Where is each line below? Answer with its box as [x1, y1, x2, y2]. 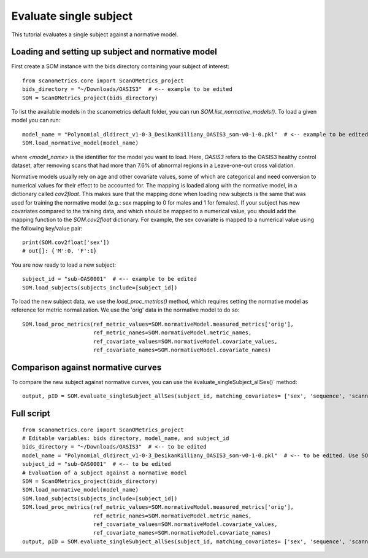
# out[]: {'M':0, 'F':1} [22, 248, 97, 254]
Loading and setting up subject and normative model [11, 47, 217, 57]
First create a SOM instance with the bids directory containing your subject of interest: [11, 63, 230, 70]
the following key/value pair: [11, 224, 83, 232]
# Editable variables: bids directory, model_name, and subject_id [22, 435, 229, 442]
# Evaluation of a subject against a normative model [22, 469, 187, 476]
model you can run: [11, 117, 61, 124]
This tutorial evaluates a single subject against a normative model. [11, 31, 178, 38]
